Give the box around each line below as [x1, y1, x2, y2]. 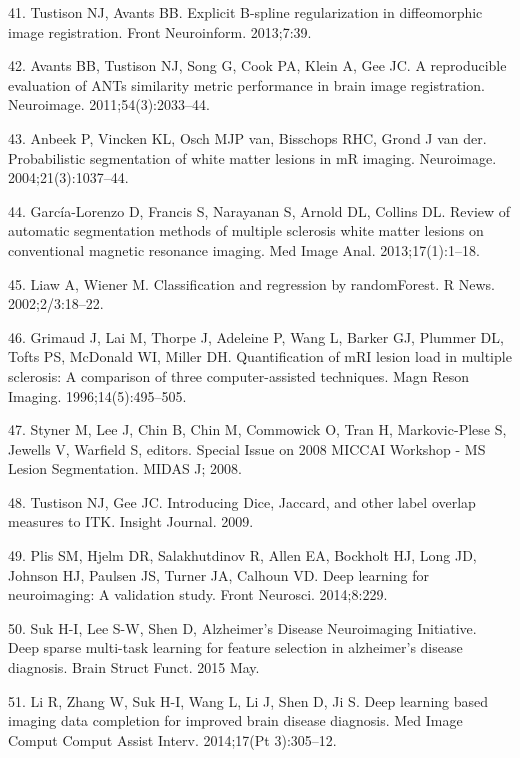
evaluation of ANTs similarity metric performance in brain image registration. [8, 74, 485, 95]
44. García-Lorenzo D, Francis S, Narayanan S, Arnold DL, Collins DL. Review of [8, 200, 511, 221]
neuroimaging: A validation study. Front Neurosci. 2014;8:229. [8, 584, 388, 605]
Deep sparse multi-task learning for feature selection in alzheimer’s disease [8, 637, 463, 658]
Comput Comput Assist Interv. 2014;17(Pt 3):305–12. [8, 729, 337, 750]
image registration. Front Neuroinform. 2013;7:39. [8, 21, 312, 42]
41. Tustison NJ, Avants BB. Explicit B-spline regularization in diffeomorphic [8, 2, 483, 22]
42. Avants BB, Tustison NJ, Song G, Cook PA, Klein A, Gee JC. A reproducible [8, 55, 507, 76]
